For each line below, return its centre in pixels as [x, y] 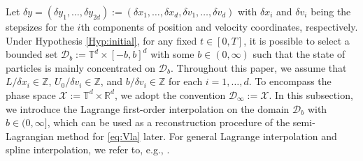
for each [185, 81]
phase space [31, 94]
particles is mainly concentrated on [81, 67]
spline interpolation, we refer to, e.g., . [88, 149]
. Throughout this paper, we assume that [258, 67]
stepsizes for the [40, 26]
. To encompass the [290, 81]
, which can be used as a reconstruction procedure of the [169, 122]
